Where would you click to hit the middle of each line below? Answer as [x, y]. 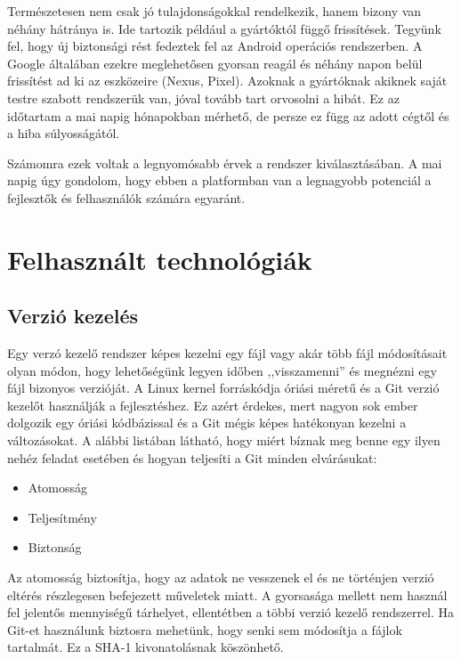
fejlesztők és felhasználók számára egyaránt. [126, 197]
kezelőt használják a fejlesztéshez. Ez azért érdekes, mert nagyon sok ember [213, 405]
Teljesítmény [62, 517]
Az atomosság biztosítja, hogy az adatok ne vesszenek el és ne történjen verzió [221, 578]
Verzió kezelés [73, 316]
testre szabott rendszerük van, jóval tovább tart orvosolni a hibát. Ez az [203, 98]
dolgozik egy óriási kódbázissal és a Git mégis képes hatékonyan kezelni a [207, 423]
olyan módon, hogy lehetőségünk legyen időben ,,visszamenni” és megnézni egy [222, 370]
